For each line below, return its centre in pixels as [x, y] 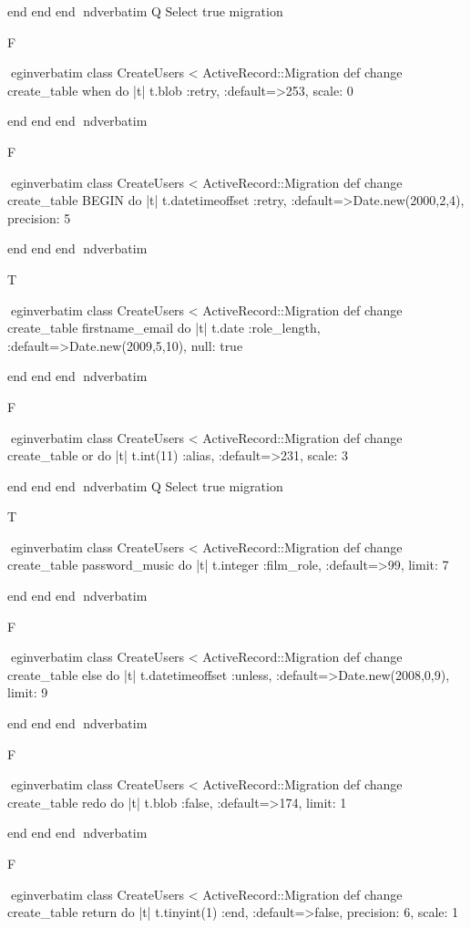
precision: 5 [39, 217]
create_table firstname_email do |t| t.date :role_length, [164, 328]
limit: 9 [28, 692]
